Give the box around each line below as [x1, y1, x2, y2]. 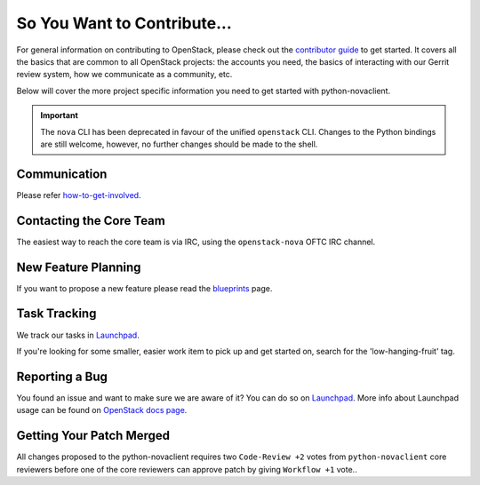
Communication [16, 166, 108, 181]
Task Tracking [16, 306, 97, 322]
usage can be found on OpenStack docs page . [16, 405, 188, 416]
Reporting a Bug [16, 369, 108, 384]
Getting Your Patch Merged [16, 428, 171, 443]
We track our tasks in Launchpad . [16, 330, 140, 340]
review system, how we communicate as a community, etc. [16, 69, 233, 80]
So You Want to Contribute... [16, 13, 233, 33]
